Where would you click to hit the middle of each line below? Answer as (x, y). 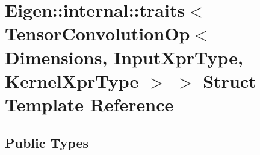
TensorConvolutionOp (97, 33)
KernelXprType (72, 80)
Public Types (47, 142)
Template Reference (89, 104)
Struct (230, 80)
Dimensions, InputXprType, (124, 57)
